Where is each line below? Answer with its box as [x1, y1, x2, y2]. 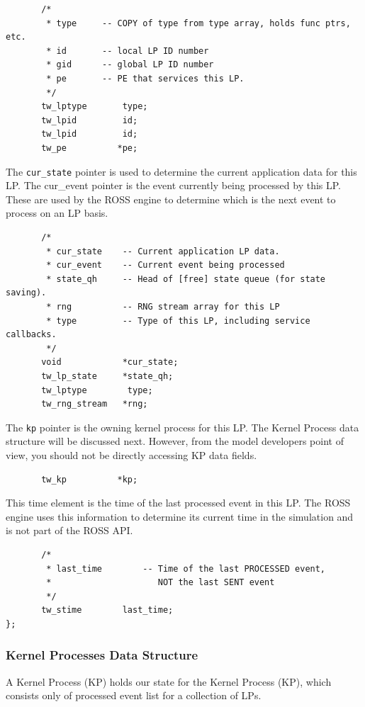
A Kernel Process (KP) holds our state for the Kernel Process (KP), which [6, 674, 332, 689]
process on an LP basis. [6, 205, 108, 220]
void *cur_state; [41, 357, 179, 368]
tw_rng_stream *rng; [41, 399, 148, 409]
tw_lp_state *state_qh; [41, 371, 174, 381]
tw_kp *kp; [41, 474, 138, 485]
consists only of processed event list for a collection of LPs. [6, 688, 262, 703]
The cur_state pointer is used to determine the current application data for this [6, 164, 357, 179]
